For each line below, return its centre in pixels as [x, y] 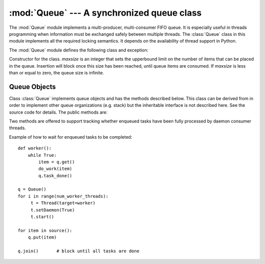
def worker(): [35, 148]
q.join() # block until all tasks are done [79, 251]
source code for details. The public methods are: [58, 112]
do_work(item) [55, 169]
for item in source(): [45, 230]
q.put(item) [42, 237]
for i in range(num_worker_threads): [63, 196]
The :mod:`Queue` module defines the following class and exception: [79, 50]
